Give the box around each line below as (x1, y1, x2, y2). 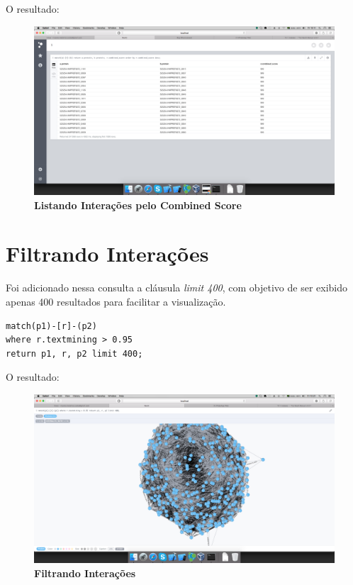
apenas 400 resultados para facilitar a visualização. (6, 294, 226, 308)
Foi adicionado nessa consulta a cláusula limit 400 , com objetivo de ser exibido (6, 280, 347, 295)
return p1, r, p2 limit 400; (6, 348, 143, 359)
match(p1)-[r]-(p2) (6, 321, 97, 331)
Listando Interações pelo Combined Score (34, 197, 242, 212)
